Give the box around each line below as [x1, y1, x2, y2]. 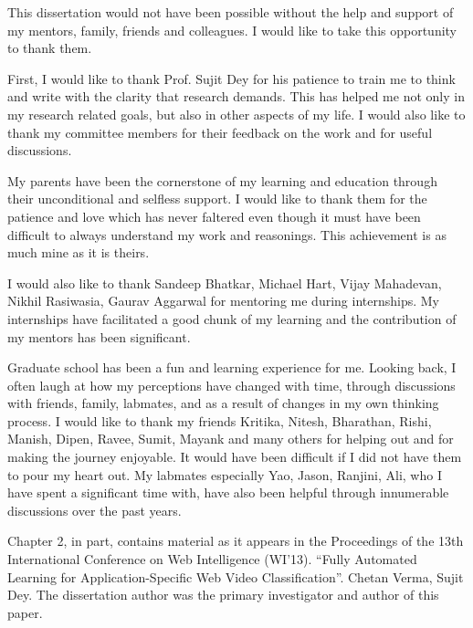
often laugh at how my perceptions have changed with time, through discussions [7, 375, 456, 394]
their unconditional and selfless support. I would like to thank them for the [7, 189, 427, 208]
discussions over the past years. [7, 500, 182, 519]
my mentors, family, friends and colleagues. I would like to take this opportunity [7, 20, 457, 39]
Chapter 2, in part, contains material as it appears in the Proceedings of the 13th [7, 531, 464, 550]
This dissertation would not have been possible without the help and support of [7, 3, 454, 21]
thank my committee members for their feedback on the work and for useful [7, 122, 433, 141]
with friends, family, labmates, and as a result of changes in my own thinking [7, 393, 439, 413]
